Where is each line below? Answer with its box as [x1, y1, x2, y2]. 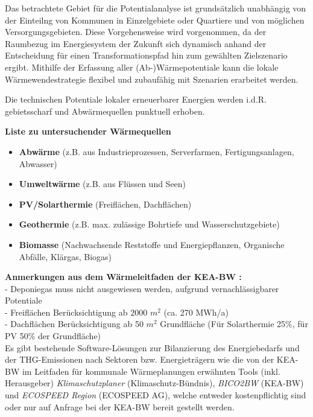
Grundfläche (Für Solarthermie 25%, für [160, 317, 308, 330]
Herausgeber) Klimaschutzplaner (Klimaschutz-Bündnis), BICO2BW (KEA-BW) [5, 377, 304, 389]
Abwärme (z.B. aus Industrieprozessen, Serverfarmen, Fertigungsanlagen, [19, 145, 294, 158]
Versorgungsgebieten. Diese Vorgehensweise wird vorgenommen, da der [5, 25, 267, 38]
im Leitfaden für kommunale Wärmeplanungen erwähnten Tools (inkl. [22, 364, 280, 377]
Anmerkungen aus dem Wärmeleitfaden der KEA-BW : [5, 270, 242, 283]
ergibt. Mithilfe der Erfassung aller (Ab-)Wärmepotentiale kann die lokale [5, 60, 279, 73]
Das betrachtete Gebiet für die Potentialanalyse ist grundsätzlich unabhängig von [5, 2, 306, 14]
